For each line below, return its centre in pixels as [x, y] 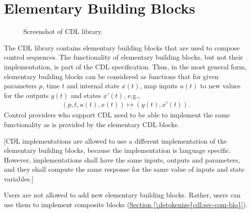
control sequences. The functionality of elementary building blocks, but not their [124, 57]
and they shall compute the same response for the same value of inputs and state [124, 169]
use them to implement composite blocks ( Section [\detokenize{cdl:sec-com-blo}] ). [126, 205]
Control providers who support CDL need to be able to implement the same [117, 115]
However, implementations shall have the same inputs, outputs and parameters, [122, 159]
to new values [220, 86]
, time [51, 86]
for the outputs [26, 95]
